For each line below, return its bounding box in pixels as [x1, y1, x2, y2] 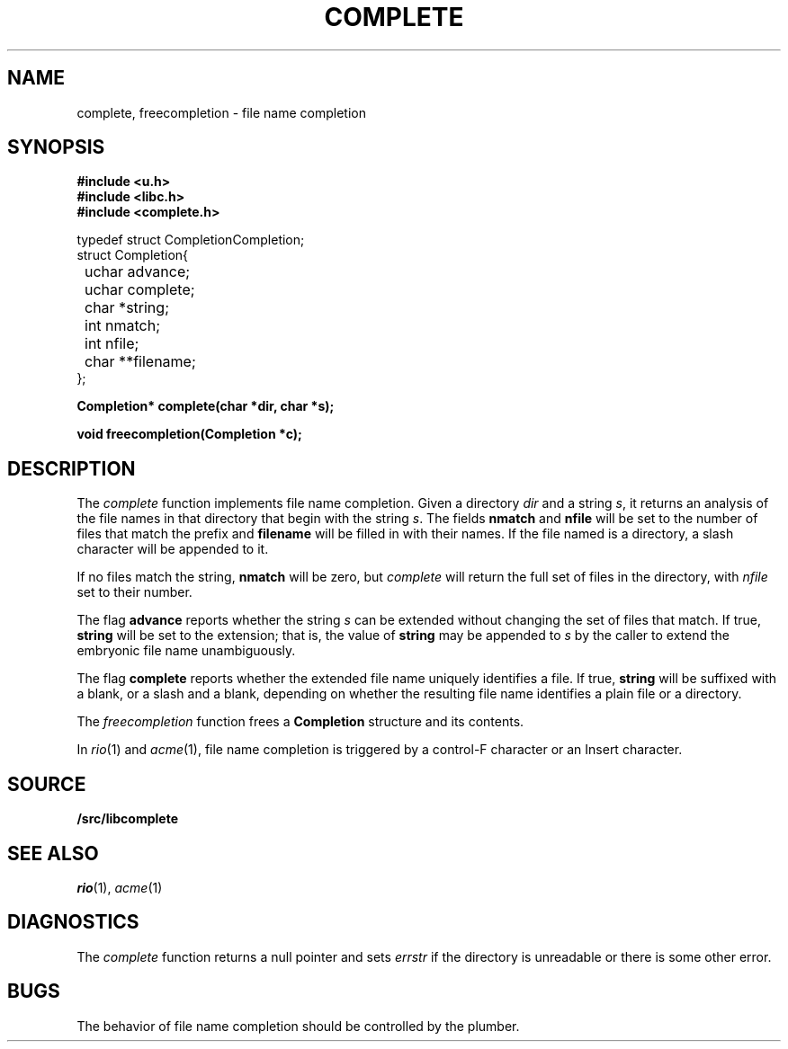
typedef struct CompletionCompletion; [76, 232, 305, 248]
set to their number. [76, 584, 193, 600]
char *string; [85, 298, 169, 317]
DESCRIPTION [7, 457, 136, 480]
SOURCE [7, 772, 86, 796]
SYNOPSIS [7, 136, 105, 159]
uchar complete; [85, 280, 195, 299]
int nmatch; [85, 316, 161, 335]
